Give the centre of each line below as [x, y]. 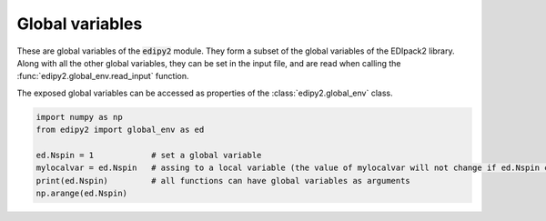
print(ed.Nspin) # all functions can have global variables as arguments [223, 181]
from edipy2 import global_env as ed [120, 130]
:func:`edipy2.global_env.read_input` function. [103, 76]
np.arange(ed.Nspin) [81, 194]
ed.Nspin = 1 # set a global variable [149, 155]
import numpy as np [79, 117]
